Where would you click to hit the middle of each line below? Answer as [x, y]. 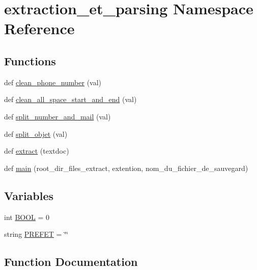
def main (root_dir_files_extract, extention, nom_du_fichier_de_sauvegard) [126, 168]
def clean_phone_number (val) [53, 82]
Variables [29, 195]
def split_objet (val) [36, 133]
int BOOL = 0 [27, 217]
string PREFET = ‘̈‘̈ [36, 234]
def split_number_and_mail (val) [58, 116]
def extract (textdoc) [37, 151]
